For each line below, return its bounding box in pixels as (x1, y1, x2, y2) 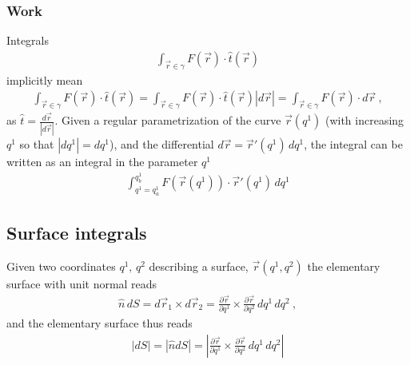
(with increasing (324, 112, 404, 129)
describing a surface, (149, 258, 249, 275)
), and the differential (109, 136, 214, 153)
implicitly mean (6, 71, 83, 88)
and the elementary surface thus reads (6, 315, 193, 331)
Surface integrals (6, 220, 147, 245)
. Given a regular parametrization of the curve (54, 112, 281, 129)
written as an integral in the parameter (6, 153, 198, 170)
